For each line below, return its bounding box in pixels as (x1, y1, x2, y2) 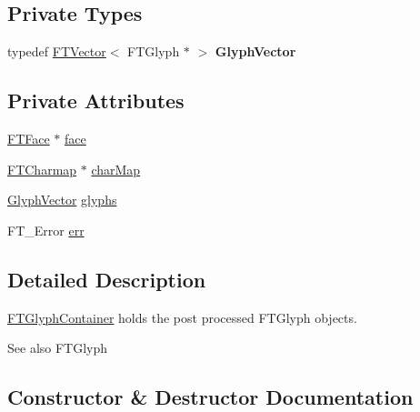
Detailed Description (7, 265, 206, 293)
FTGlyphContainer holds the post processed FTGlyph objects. (7, 307, 357, 327)
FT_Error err (7, 220, 85, 239)
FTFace (7, 129, 50, 147)
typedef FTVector (7, 42, 106, 61)
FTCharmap (7, 159, 77, 178)
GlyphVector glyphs (7, 190, 117, 209)
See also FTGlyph (7, 338, 108, 357)
